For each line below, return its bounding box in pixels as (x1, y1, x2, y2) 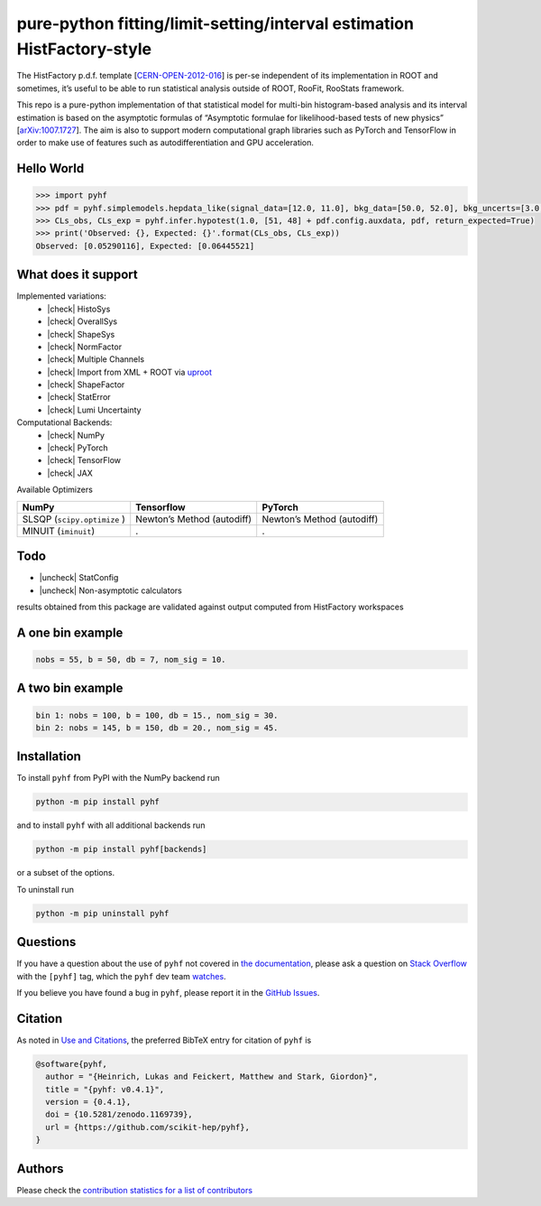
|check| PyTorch (47, 442, 108, 453)
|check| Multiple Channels (47, 354, 144, 365)
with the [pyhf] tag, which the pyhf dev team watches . (16, 970, 226, 981)
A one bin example (16, 625, 124, 640)
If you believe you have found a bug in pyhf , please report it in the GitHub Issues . (16, 987, 320, 997)
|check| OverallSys (47, 316, 117, 327)
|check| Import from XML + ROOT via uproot (47, 366, 212, 377)
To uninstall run (16, 884, 74, 895)
